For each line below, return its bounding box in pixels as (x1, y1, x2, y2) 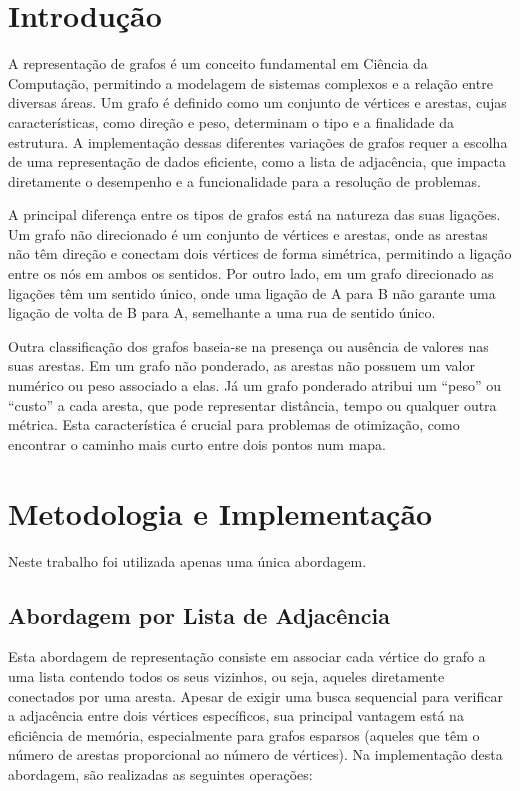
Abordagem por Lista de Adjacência (8, 599, 390, 630)
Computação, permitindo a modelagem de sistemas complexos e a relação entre (8, 72, 493, 93)
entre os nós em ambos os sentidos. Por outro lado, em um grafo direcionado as (8, 263, 494, 284)
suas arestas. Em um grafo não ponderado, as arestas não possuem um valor (8, 355, 475, 376)
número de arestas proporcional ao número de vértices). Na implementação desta (8, 744, 503, 765)
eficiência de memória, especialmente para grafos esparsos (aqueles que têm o (8, 724, 480, 745)
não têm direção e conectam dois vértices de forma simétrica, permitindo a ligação (8, 243, 512, 264)
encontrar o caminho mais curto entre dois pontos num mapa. (8, 433, 386, 454)
